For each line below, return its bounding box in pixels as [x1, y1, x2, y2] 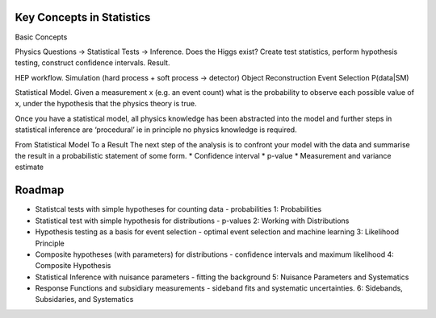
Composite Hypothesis [35, 261, 111, 271]
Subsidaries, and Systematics [35, 295, 134, 304]
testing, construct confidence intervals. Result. [15, 58, 170, 68]
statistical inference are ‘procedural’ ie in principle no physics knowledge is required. [15, 125, 298, 134]
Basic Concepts [15, 32, 68, 42]
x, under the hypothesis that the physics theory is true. [15, 99, 197, 109]
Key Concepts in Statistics [15, 10, 151, 24]
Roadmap [15, 184, 65, 197]
